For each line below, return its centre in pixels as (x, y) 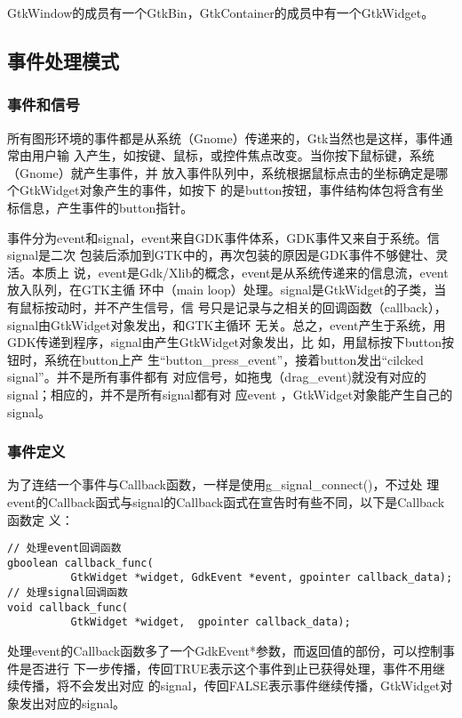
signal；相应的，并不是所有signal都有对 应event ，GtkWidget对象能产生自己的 (230, 394)
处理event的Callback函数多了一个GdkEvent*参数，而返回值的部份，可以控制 (225, 651)
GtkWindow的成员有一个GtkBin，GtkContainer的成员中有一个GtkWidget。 (221, 12)
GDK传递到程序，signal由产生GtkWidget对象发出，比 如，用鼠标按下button (224, 342)
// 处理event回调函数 (64, 549)
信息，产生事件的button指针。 (106, 207)
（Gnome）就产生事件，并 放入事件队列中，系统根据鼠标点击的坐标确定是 (222, 172)
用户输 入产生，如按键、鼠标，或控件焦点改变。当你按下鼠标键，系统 (233, 155)
